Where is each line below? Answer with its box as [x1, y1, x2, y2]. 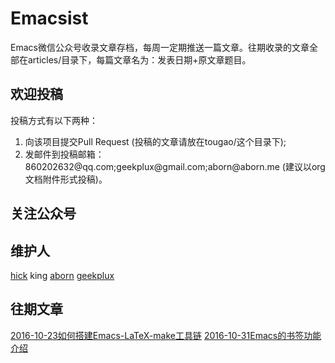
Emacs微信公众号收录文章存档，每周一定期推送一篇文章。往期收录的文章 [10, 41, 310, 53]
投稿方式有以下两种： [10, 114, 98, 126]
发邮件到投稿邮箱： [24, 148, 105, 160]
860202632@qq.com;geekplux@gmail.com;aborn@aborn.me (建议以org [24, 160, 326, 172]
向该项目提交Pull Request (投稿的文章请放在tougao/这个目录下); [24, 135, 287, 147]
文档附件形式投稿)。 [24, 173, 108, 185]
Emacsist [10, 7, 89, 30]
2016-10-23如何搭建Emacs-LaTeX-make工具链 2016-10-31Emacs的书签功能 [10, 329, 322, 341]
